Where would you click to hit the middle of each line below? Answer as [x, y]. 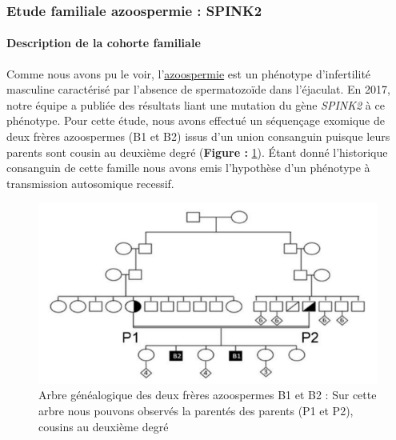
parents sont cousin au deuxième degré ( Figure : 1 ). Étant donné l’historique [197, 152]
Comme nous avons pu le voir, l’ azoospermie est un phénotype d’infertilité [189, 73]
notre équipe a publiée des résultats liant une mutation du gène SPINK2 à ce [196, 104]
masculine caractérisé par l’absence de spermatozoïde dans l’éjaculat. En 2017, [198, 89]
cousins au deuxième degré [104, 426]
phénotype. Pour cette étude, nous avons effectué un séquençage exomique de [196, 120]
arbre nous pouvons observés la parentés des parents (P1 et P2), [196, 410]
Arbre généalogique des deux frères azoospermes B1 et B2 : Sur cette [208, 395]
